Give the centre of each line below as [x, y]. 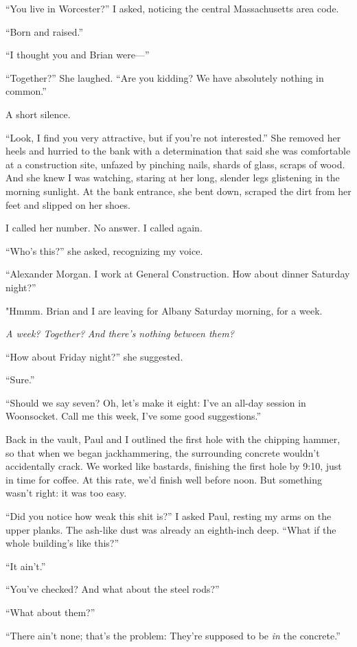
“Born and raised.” [45, 31]
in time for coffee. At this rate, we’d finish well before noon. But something [164, 479]
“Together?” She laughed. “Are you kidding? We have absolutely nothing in [165, 77]
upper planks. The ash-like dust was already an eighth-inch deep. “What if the [171, 529]
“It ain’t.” [26, 566]
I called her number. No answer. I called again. [104, 228]
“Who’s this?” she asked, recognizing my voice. [104, 250]
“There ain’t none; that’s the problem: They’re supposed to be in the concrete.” [173, 635]
